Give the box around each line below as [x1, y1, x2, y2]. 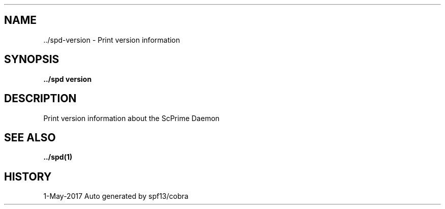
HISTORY [4, 170, 52, 183]
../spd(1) [43, 153, 73, 162]
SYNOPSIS [4, 53, 59, 66]
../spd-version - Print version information [43, 35, 180, 44]
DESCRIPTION [4, 92, 77, 105]
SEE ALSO [4, 131, 56, 144]
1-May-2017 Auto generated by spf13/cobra [43, 192, 188, 201]
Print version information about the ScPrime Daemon [43, 113, 220, 123]
